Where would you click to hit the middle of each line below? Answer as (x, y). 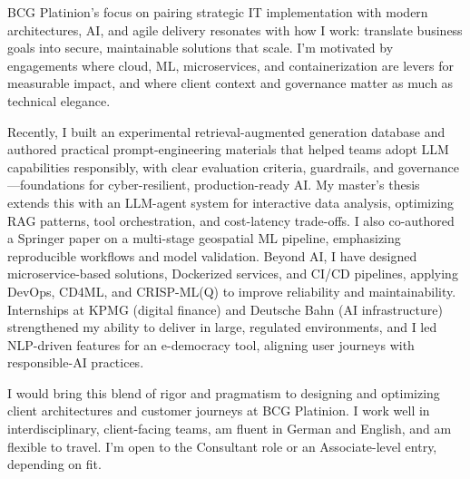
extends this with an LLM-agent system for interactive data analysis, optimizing (231, 202)
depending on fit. (54, 464)
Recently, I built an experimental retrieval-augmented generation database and (226, 131)
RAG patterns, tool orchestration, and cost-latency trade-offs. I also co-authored (231, 220)
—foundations (46, 185)
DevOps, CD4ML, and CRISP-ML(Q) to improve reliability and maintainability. (232, 291)
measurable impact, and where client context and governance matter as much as (230, 83)
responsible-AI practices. (76, 362)
